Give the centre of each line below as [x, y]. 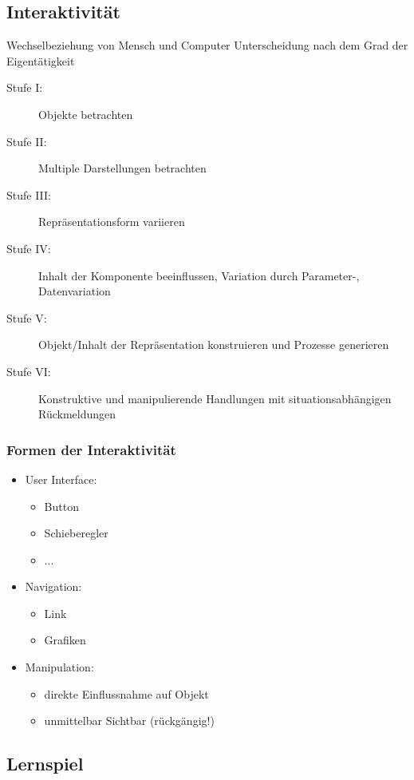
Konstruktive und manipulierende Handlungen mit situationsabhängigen [215, 398]
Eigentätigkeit [41, 60]
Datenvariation [75, 291]
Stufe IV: [29, 248]
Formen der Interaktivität [91, 449]
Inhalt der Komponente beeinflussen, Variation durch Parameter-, [199, 275]
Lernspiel [45, 764]
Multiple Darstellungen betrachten [122, 168]
